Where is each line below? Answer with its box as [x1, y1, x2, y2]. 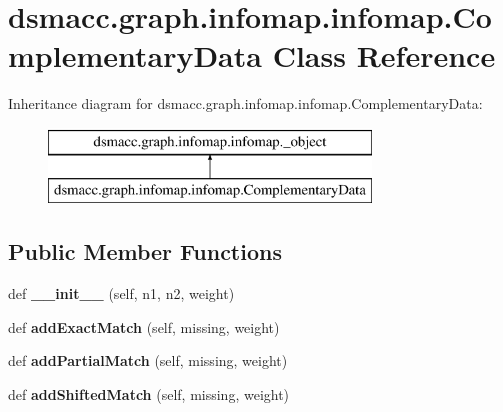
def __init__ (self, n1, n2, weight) [8, 283, 235, 304]
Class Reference [272, 35, 496, 76]
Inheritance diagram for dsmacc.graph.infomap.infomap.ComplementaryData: [8, 93, 483, 114]
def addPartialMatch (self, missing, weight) [8, 350, 288, 371]
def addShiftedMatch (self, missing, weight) [8, 384, 290, 405]
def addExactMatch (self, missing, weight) [8, 316, 280, 337]
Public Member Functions [8, 236, 282, 267]
